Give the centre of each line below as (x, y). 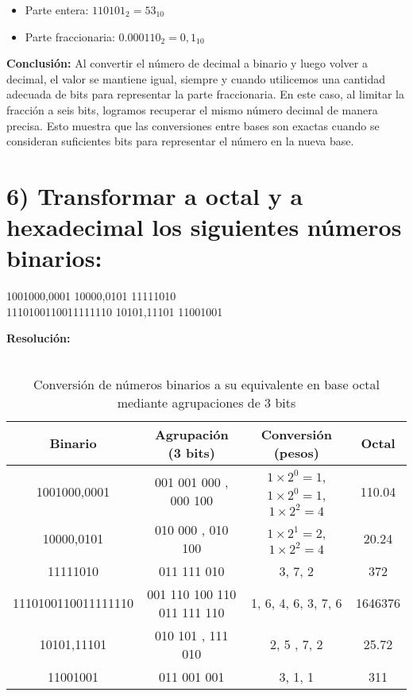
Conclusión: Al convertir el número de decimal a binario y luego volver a (187, 63)
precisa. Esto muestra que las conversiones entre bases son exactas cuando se (193, 125)
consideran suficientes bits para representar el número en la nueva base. (180, 141)
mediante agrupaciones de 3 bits (206, 402)
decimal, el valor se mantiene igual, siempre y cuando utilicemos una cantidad (196, 78)
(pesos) (296, 452)
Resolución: (39, 338)
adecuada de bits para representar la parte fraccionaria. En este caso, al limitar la (205, 94)
